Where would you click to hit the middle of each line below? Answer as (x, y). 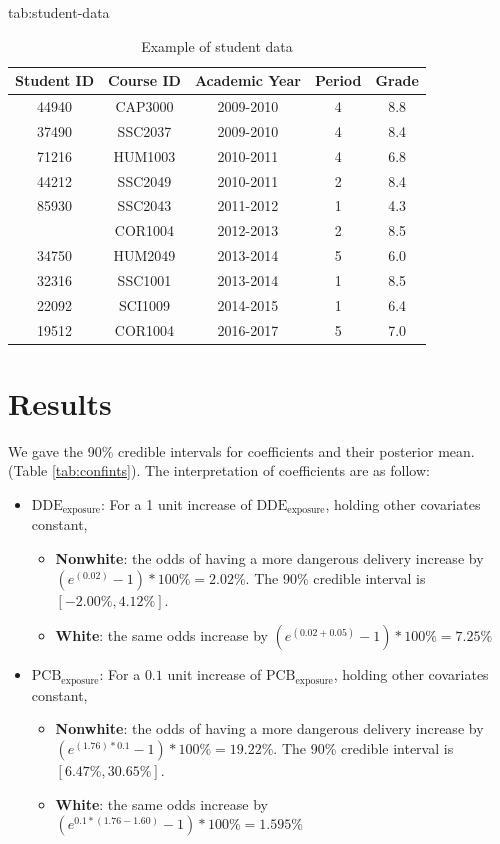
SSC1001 (144, 279)
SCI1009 (144, 304)
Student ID (55, 80)
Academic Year (247, 80)
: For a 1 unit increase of (176, 504)
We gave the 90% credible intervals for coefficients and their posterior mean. (241, 450)
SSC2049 (144, 180)
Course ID (144, 80)
